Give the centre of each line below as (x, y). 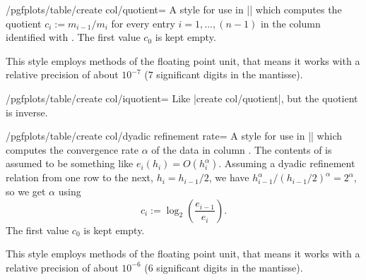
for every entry (143, 23)
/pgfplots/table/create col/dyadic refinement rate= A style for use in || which (174, 136)
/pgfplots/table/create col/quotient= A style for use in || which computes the (174, 9)
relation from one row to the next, (79, 177)
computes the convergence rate (72, 149)
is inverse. (27, 112)
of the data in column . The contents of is (242, 149)
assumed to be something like (70, 163)
